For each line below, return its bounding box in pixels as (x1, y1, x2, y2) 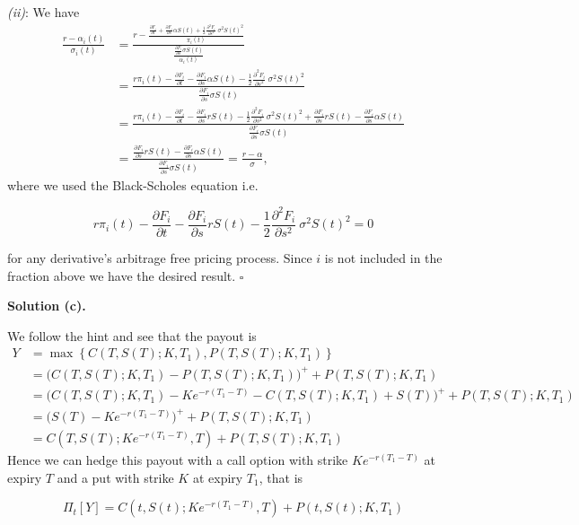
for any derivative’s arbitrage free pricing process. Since (7, 248, 312, 267)
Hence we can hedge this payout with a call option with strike (7, 451, 348, 469)
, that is (259, 468, 303, 486)
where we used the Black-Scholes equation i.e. (7, 175, 259, 194)
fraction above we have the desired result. (7, 266, 236, 284)
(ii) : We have (7, 3, 80, 21)
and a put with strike (57, 468, 174, 486)
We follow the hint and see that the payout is (7, 326, 257, 345)
